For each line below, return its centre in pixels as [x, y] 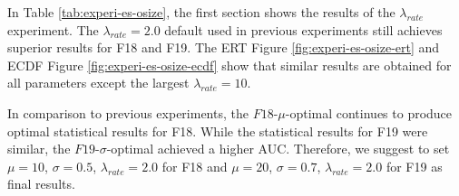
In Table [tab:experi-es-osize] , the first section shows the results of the [201, 12]
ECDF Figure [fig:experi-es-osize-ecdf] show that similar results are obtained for [229, 65]
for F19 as [414, 166]
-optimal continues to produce [369, 112]
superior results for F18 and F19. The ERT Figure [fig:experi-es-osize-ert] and [224, 47]
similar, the [39, 149]
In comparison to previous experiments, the [128, 112]
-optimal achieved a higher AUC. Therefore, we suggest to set [278, 149]
